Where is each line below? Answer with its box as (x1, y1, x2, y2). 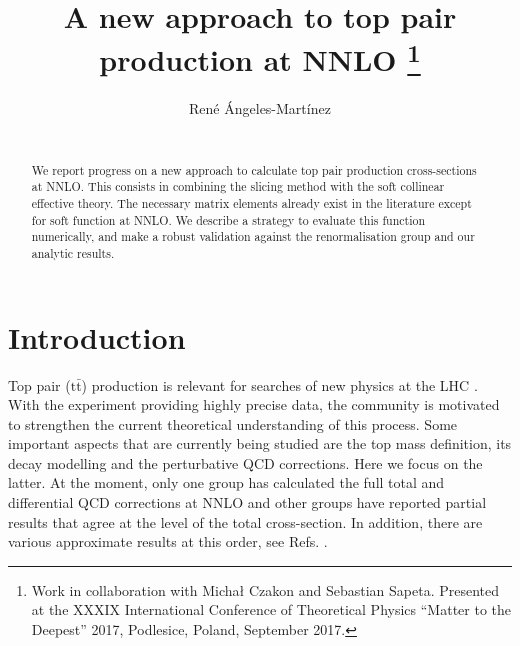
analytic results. (31, 244, 115, 261)
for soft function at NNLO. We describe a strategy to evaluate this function (31, 211, 426, 228)
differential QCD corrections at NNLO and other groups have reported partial (8, 492, 487, 513)
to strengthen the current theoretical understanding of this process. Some (8, 413, 458, 434)
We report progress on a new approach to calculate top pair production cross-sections (31, 161, 477, 178)
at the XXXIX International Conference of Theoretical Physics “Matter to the (31, 599, 512, 620)
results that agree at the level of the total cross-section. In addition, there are (8, 511, 483, 532)
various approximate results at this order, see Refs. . (8, 531, 328, 552)
